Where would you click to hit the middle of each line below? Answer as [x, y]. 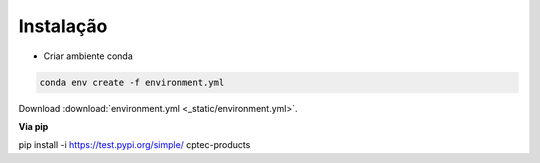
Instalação [63, 26]
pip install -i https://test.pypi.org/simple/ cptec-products [134, 145]
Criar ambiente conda [88, 56]
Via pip [33, 126]
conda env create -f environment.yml [132, 82]
